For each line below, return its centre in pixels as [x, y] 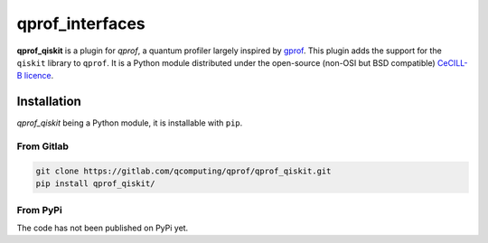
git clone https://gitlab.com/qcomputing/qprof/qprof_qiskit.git [183, 171]
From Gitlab [43, 146]
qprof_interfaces [81, 23]
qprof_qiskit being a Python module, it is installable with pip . [130, 123]
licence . [39, 76]
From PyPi [39, 210]
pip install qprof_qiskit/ [95, 184]
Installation [49, 102]
